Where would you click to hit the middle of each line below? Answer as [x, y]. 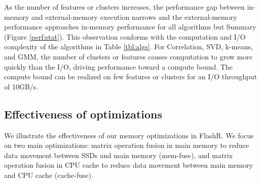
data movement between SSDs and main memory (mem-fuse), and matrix [119, 155]
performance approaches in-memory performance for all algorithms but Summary [130, 27]
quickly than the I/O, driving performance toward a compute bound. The [118, 66]
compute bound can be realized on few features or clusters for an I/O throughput [131, 76]
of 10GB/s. [21, 86]
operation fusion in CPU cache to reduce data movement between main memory [129, 165]
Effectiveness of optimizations [83, 114]
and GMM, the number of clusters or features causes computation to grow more [128, 56]
